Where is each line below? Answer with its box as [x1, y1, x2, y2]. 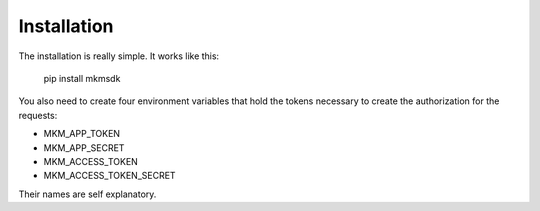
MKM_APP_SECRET [43, 141, 125, 154]
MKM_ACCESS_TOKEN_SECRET [43, 170, 176, 182]
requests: [18, 109, 58, 121]
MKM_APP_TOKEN [43, 128, 120, 140]
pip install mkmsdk [43, 72, 121, 84]
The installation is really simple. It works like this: [18, 50, 220, 62]
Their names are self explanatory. [18, 188, 157, 200]
